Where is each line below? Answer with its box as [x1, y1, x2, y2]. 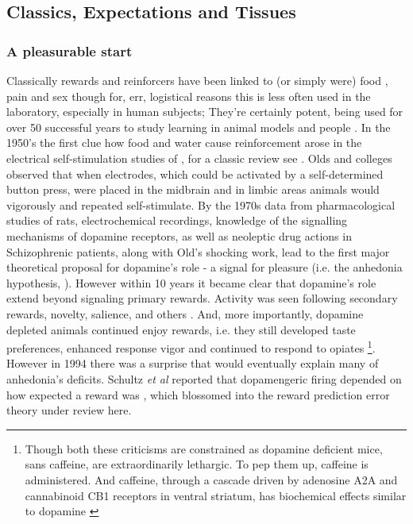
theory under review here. [6, 402, 132, 418]
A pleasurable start [6, 40, 133, 60]
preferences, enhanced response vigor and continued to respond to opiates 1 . [6, 337, 376, 356]
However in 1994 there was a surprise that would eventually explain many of [6, 355, 379, 372]
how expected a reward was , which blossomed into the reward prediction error [6, 386, 390, 403]
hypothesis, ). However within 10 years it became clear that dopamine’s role [6, 274, 376, 291]
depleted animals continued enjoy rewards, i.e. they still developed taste [6, 321, 356, 337]
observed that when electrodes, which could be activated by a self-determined [6, 165, 384, 182]
